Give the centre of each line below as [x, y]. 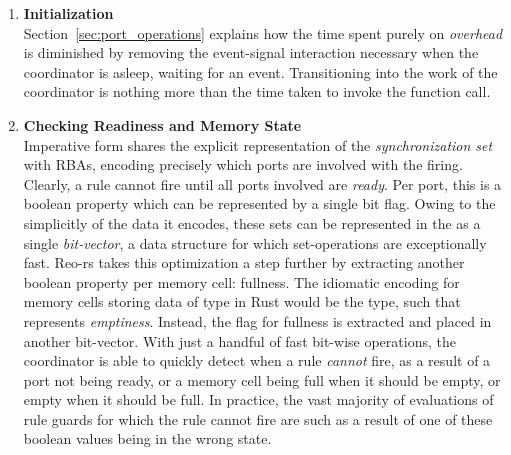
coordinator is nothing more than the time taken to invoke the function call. [257, 91]
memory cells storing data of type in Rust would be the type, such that [242, 301]
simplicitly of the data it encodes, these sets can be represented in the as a [252, 222]
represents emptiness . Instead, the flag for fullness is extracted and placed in [257, 320]
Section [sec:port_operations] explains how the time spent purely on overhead [263, 32]
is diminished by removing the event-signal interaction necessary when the [251, 52]
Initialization [68, 13]
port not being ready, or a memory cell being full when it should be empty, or [262, 379]
